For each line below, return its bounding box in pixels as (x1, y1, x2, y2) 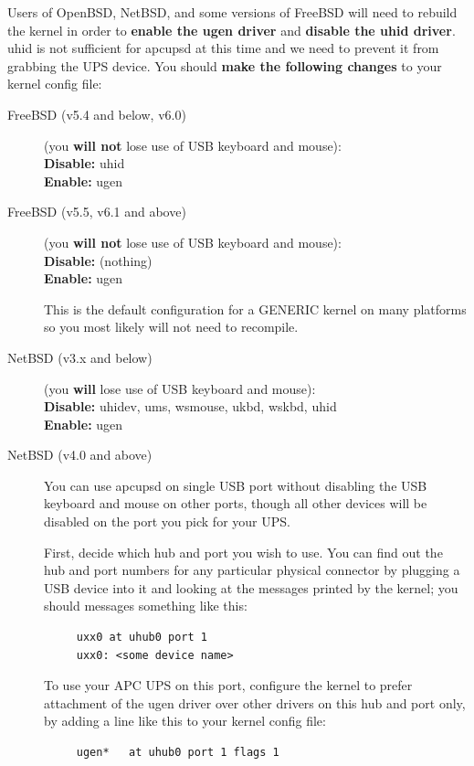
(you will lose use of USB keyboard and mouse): (44, 378, 316, 398)
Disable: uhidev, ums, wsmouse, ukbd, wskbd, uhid (44, 397, 337, 416)
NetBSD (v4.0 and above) (7, 445, 153, 464)
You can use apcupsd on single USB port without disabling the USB (44, 475, 427, 495)
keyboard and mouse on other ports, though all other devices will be (44, 494, 427, 513)
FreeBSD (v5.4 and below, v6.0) (7, 104, 186, 123)
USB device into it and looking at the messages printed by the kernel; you (44, 578, 458, 597)
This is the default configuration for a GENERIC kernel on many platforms (44, 299, 467, 318)
